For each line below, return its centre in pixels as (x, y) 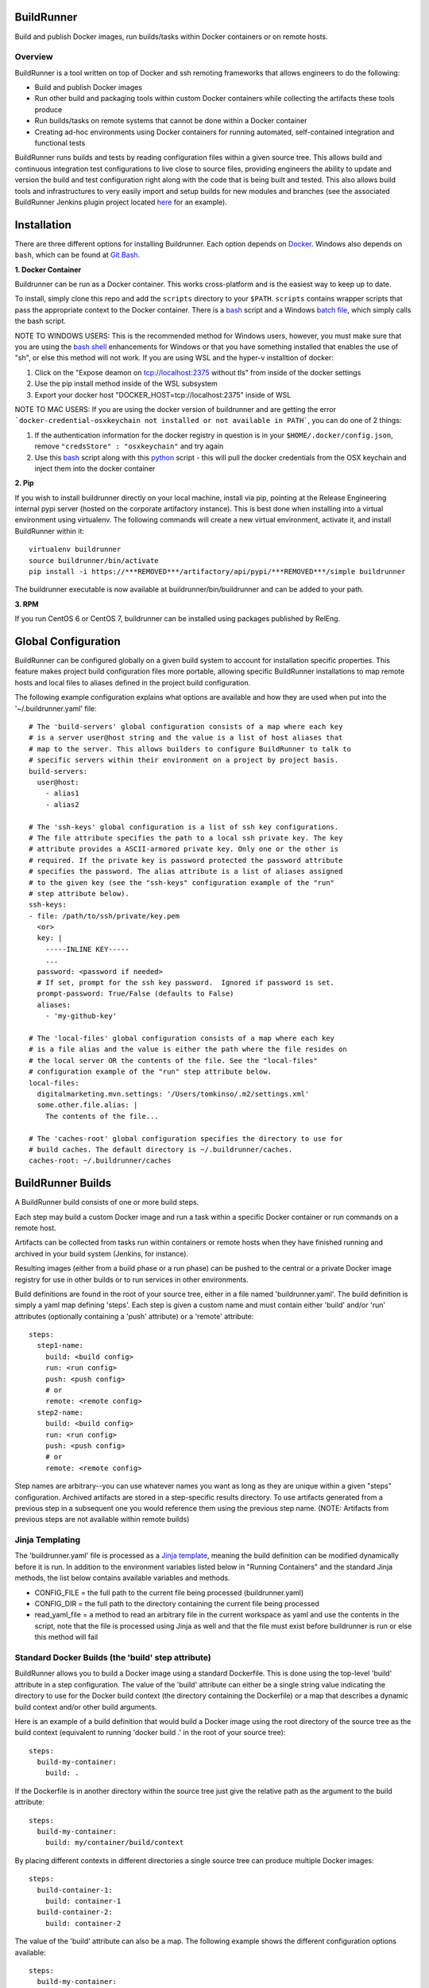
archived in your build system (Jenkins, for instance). (102, 1253)
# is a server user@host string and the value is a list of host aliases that (186, 738)
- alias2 (62, 804)
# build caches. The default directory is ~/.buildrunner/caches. (161, 1149)
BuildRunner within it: (50, 531)
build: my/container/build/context (114, 1842)
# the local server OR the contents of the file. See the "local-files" (173, 1060)
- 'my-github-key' (81, 1016)
